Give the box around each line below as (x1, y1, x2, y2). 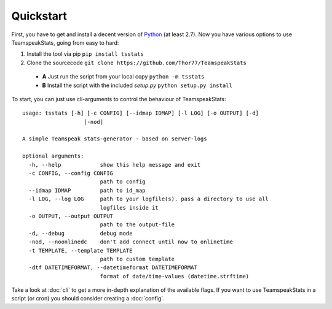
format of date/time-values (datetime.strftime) (100, 273, 250, 280)
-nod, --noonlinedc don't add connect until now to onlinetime (28, 238, 233, 245)
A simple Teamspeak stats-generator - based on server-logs (22, 135, 207, 142)
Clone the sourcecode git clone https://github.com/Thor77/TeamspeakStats (26, 59, 247, 66)
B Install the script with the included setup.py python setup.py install (42, 82, 233, 89)
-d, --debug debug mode (28, 230, 133, 237)
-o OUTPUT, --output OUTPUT (28, 212, 114, 219)
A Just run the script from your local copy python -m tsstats (42, 73, 205, 80)
